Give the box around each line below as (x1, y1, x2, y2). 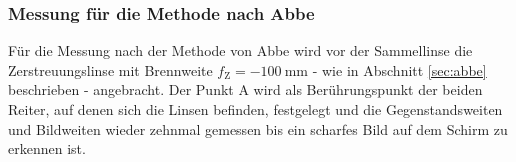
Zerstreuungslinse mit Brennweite (8, 59, 213, 80)
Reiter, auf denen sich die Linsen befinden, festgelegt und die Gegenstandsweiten (8, 99, 503, 119)
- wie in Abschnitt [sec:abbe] (312, 59, 487, 80)
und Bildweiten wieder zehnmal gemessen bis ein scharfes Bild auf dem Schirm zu (8, 118, 508, 139)
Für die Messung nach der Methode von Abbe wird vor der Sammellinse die (8, 40, 473, 61)
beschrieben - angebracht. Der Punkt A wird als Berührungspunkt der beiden (8, 79, 483, 100)
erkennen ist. (8, 138, 86, 159)
